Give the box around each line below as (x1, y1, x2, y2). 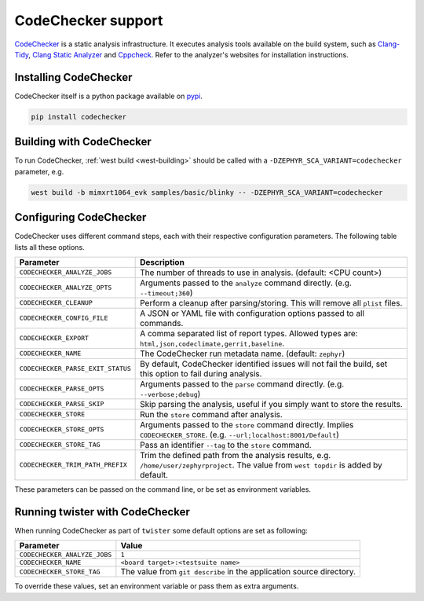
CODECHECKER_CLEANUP (19, 299, 93, 307)
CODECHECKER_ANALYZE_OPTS (19, 284, 112, 292)
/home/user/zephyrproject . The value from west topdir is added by (140, 460, 382, 471)
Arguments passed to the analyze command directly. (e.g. (140, 277, 353, 288)
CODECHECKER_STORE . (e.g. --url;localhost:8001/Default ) (140, 429, 339, 440)
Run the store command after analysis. (140, 409, 283, 420)
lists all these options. (14, 242, 86, 251)
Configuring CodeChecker (14, 211, 147, 224)
